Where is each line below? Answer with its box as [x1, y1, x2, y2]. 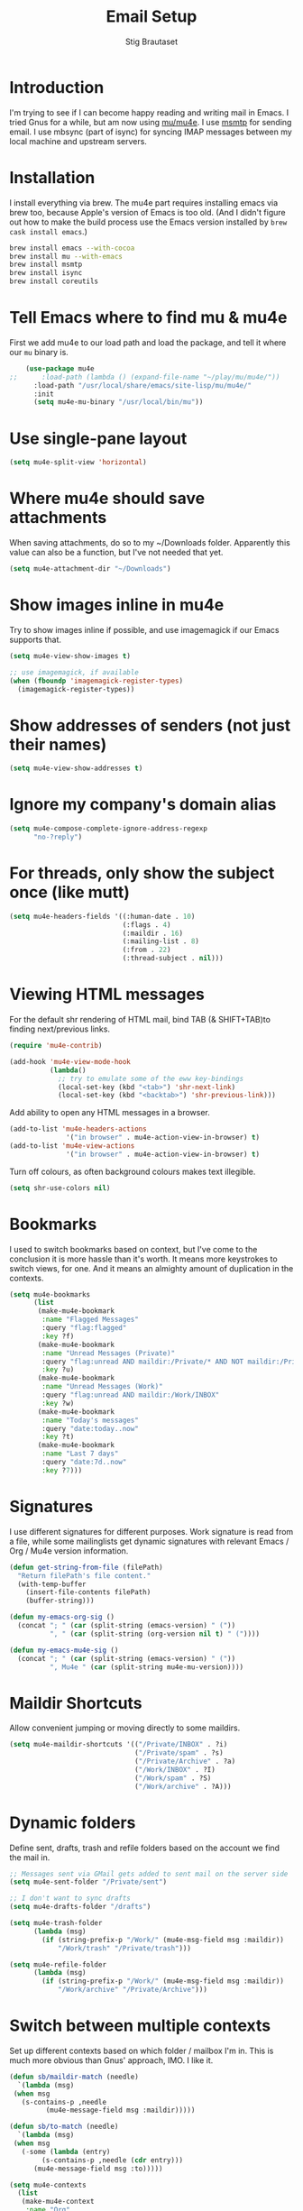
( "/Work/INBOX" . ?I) [133, 1765, 216, 1774]
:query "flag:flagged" [41, 1324, 127, 1333]
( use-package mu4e [25, 363, 95, 373]
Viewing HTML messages [9, 985, 205, 1005]
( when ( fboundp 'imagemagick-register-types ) [9, 676, 183, 685]
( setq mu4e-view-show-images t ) [9, 651, 131, 660]
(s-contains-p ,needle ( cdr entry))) [41, 2155, 183, 2165]
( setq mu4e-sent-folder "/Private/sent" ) [9, 1877, 168, 1886]
